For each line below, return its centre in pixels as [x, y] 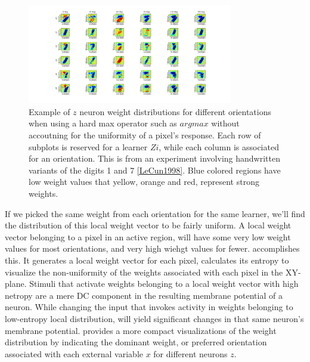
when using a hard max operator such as [103, 123]
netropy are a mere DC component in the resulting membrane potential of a [144, 295]
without [225, 123]
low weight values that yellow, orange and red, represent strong [144, 182]
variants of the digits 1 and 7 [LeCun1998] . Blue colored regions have [155, 170]
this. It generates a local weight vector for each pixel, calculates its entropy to [147, 260]
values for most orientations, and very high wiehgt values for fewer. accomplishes [152, 248]
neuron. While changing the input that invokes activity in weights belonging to [149, 307]
